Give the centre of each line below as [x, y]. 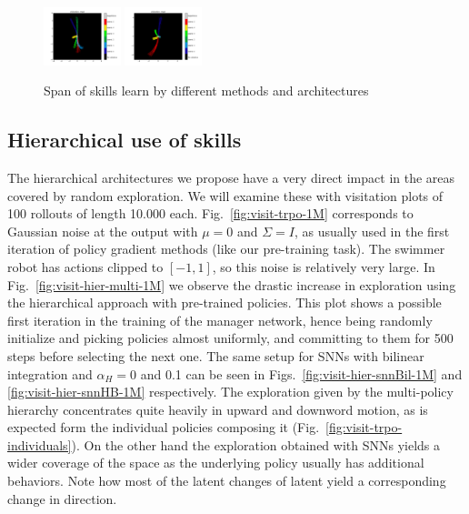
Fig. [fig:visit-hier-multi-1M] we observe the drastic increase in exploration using [232, 284]
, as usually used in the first [372, 231]
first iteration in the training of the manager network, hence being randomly [220, 320]
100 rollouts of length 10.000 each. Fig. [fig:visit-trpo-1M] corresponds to [210, 213]
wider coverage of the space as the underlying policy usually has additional [216, 463]
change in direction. [62, 498]
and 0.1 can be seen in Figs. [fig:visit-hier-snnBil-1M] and [301, 373]
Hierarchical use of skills [125, 140]
